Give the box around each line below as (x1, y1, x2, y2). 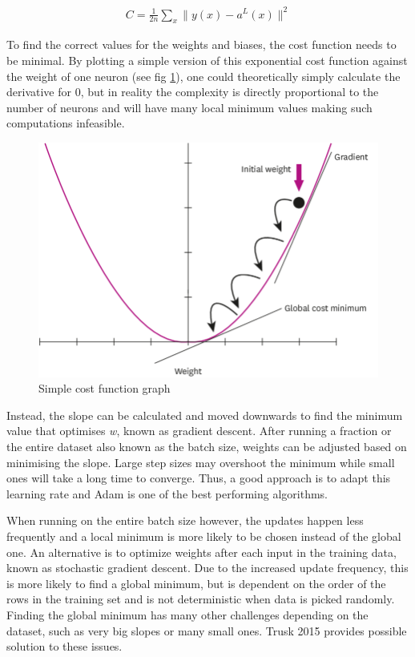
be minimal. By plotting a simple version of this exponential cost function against (6, 51, 408, 68)
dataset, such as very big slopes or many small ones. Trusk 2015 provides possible (6, 622, 407, 639)
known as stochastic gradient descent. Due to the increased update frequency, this (6, 559, 409, 576)
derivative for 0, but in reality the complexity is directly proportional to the (6, 83, 379, 100)
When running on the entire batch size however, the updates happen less (6, 512, 364, 529)
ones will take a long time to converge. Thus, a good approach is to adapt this (6, 470, 391, 486)
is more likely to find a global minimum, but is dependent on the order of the (6, 574, 386, 591)
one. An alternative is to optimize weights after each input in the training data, (6, 543, 397, 560)
